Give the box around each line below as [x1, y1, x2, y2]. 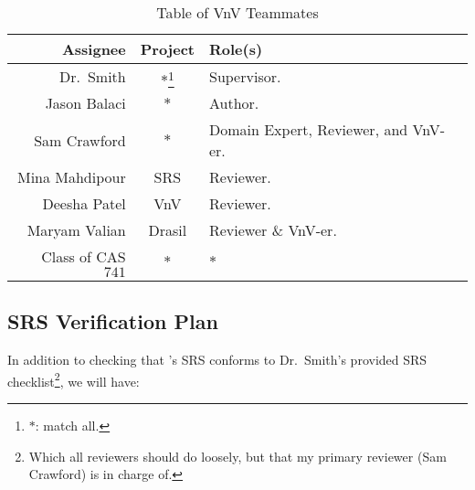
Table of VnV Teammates [156, 2, 319, 23]
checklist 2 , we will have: [7, 368, 140, 390]
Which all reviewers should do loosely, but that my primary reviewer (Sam [28, 446, 447, 465]
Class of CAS [41, 246, 126, 267]
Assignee [61, 38, 126, 59]
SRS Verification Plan [7, 307, 218, 336]
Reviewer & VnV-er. [208, 219, 337, 240]
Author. [208, 92, 259, 113]
